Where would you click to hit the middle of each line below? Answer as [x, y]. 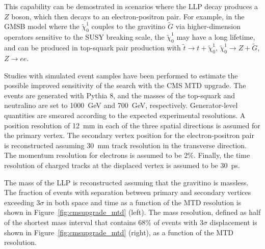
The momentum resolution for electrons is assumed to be [93, 155]
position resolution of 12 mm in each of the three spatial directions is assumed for [132, 125]
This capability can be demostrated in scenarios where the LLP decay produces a [131, 6]
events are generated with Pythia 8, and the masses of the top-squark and [120, 95]
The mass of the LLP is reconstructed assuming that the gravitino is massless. [126, 182]
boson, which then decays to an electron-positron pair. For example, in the [128, 16]
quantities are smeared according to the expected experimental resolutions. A [125, 115]
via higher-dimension [208, 26]
